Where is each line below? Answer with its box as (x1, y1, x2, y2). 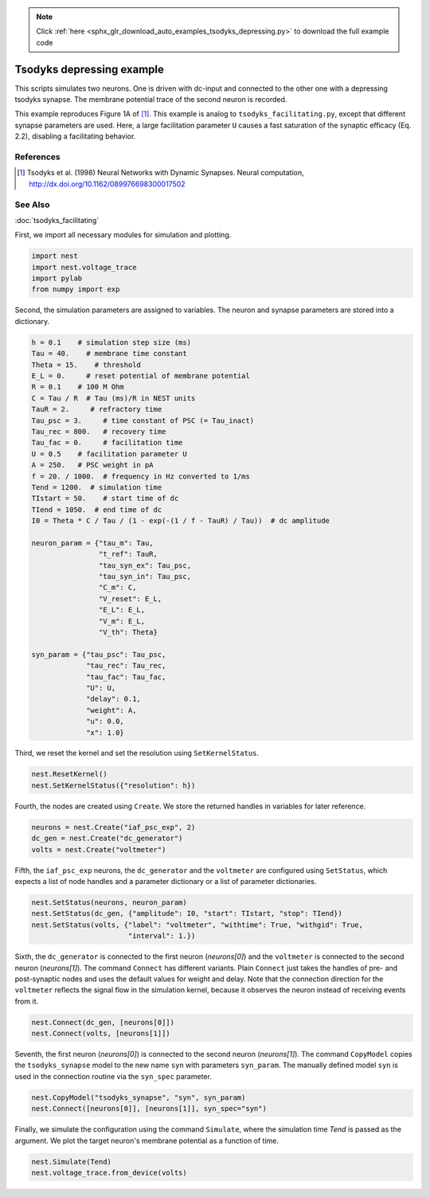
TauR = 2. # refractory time (31, 405, 162, 414)
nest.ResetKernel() (31, 769, 107, 779)
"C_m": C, (98, 583, 137, 593)
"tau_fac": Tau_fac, (86, 672, 166, 681)
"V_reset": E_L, (98, 594, 162, 603)
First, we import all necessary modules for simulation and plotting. (14, 230, 232, 240)
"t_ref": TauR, (98, 550, 158, 559)
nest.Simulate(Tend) (31, 1157, 111, 1166)
